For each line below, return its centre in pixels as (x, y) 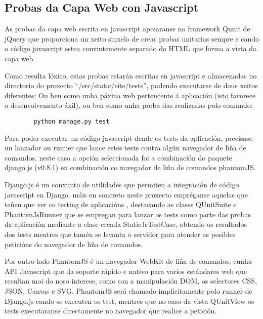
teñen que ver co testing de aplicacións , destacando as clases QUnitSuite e (121, 204)
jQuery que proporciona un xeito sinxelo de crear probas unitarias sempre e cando (132, 38)
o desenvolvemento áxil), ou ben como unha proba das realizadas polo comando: (129, 105)
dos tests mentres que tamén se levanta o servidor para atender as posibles (120, 234)
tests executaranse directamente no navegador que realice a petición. (111, 311)
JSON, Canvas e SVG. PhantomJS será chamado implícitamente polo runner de (128, 290)
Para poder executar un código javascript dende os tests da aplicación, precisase (129, 137)
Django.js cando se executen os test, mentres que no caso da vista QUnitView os (129, 301)
